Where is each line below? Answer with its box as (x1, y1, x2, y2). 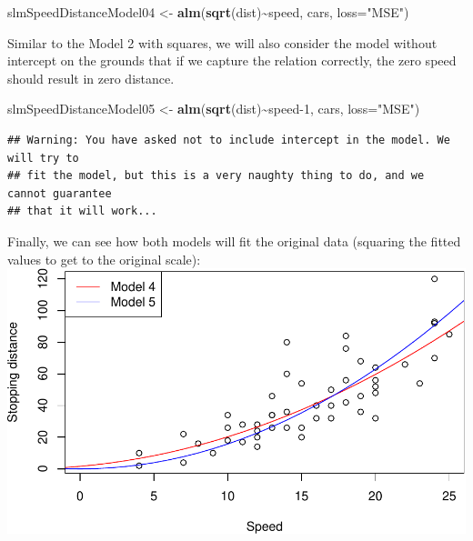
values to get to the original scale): (7, 249, 201, 268)
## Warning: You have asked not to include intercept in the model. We (7, 133, 450, 146)
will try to (7, 151, 79, 165)
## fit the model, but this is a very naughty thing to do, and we (7, 169, 425, 183)
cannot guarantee (7, 186, 112, 200)
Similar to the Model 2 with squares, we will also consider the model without (7, 33, 438, 52)
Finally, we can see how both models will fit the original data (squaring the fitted (7, 231, 461, 250)
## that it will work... (7, 205, 157, 218)
